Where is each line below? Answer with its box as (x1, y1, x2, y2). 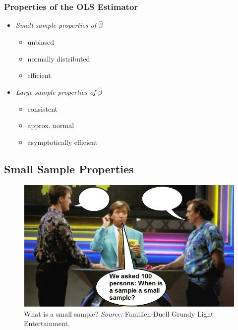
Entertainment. (24, 318, 70, 329)
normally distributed (27, 53, 90, 64)
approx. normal (27, 120, 74, 131)
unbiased (27, 37, 54, 47)
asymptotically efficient (27, 136, 98, 147)
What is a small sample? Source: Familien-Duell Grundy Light (24, 308, 214, 319)
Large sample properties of (15, 87, 96, 97)
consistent (27, 103, 58, 114)
